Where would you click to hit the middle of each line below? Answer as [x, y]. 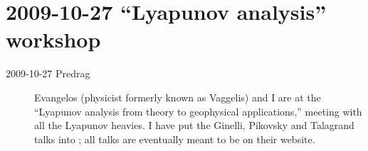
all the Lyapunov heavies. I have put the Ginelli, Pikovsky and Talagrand [194, 125]
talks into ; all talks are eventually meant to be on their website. [175, 139]
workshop [53, 39]
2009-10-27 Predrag [48, 73]
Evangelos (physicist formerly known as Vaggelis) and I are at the [178, 97]
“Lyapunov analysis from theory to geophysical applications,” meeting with [198, 111]
